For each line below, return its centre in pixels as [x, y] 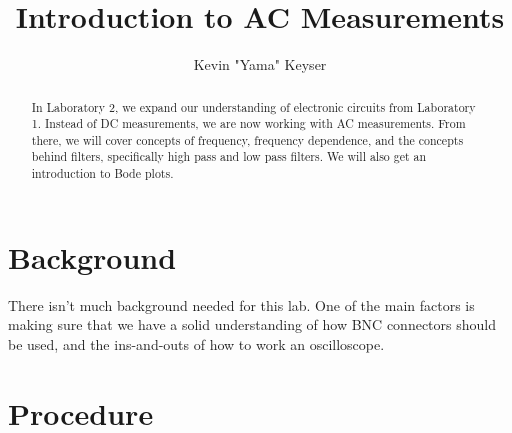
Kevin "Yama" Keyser [260, 64]
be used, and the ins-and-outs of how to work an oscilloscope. [196, 343]
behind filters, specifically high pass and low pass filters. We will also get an [229, 156]
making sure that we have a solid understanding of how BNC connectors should [252, 324]
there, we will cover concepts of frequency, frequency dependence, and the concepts [247, 139]
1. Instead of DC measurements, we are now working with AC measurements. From [248, 123]
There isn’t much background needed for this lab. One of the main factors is [241, 304]
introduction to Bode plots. [102, 173]
